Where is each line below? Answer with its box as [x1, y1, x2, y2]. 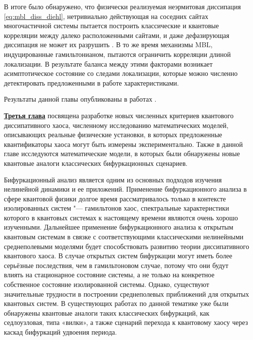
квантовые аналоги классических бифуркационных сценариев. [4, 158, 188, 168]
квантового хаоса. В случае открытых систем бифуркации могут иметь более [4, 251, 233, 261]
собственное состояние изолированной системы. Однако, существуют [4, 279, 209, 289]
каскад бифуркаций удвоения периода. [4, 327, 117, 337]
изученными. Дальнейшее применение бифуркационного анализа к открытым [4, 222, 234, 232]
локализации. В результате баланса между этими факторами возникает [4, 58, 213, 69]
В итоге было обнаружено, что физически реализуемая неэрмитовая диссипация [4, 1, 241, 11]
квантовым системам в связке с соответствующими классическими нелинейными [4, 232, 244, 242]
